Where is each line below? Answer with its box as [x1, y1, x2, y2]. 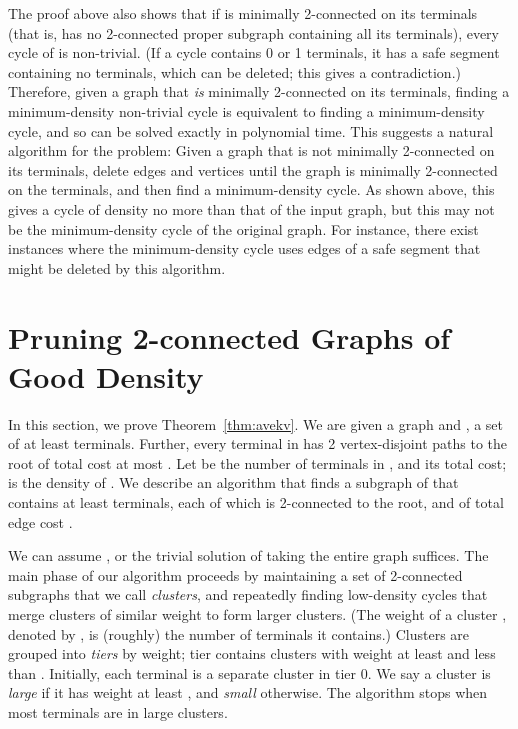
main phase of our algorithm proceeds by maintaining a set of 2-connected [8, 564, 463, 585]
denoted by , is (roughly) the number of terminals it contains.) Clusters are [8, 623, 470, 644]
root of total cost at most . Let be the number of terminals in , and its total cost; [8, 452, 507, 473]
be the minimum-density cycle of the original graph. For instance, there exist [8, 218, 479, 239]
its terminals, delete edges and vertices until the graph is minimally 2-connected [8, 159, 498, 180]
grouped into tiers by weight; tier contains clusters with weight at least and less [8, 643, 496, 664]
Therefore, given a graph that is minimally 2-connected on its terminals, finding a [8, 81, 510, 102]
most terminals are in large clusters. [8, 701, 228, 722]
